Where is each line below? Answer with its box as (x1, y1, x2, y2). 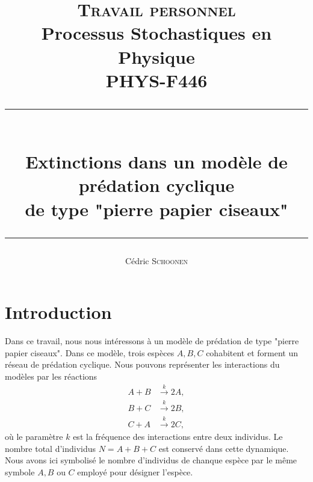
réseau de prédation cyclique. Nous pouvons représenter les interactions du (5, 358, 280, 371)
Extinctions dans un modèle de (25, 149, 288, 174)
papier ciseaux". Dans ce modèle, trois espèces (5, 346, 175, 359)
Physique (118, 44, 195, 69)
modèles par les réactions (5, 370, 98, 382)
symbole (5, 465, 35, 478)
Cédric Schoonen (125, 254, 188, 267)
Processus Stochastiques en (41, 20, 272, 45)
